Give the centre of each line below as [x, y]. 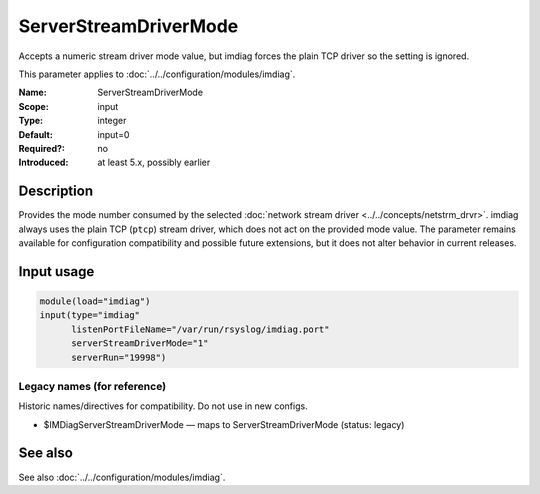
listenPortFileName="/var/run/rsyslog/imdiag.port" [200, 329]
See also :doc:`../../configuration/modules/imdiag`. [122, 477]
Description [56, 191]
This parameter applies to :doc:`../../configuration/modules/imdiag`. [157, 74]
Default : [36, 134]
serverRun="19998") [119, 357]
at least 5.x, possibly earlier [154, 162]
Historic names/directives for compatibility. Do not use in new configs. [163, 406]
